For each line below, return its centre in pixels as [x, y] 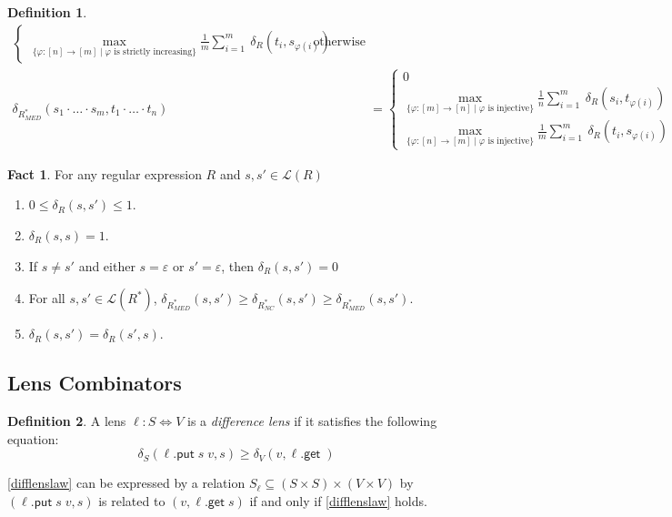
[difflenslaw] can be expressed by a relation [126, 483]
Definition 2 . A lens [67, 420]
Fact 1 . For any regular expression [105, 173]
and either [107, 265]
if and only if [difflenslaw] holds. [338, 500]
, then [238, 265]
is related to [132, 500]
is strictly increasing [153, 51]
